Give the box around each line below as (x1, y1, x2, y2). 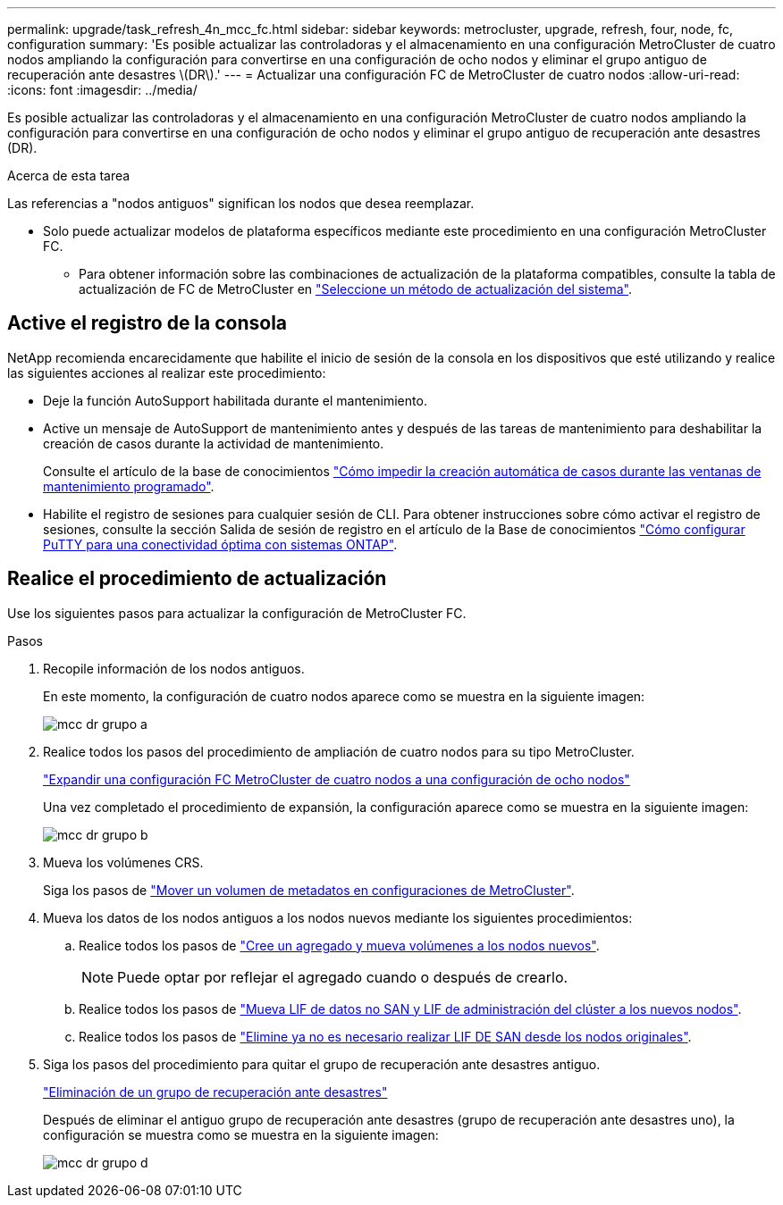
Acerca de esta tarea (7, 168, 130, 183)
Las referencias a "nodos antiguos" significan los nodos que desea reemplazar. (7, 196, 475, 211)
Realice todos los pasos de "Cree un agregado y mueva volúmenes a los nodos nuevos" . (79, 937, 600, 953)
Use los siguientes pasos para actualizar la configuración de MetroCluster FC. (7, 605, 467, 621)
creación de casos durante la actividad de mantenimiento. (43, 435, 384, 451)
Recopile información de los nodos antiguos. (43, 660, 305, 676)
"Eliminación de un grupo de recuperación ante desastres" (43, 1084, 388, 1100)
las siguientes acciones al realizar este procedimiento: (7, 364, 326, 381)
